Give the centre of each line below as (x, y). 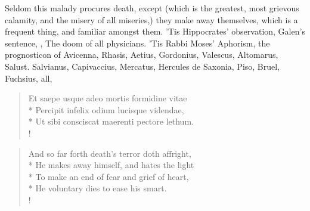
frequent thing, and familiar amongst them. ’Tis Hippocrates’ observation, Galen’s (155, 31)
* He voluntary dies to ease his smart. (97, 188)
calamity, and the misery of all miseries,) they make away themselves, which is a (151, 19)
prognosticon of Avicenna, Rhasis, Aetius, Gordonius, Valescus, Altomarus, (142, 55)
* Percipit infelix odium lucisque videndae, (106, 109)
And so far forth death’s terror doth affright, (110, 153)
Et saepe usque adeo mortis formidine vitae (108, 98)
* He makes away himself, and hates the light (111, 165)
